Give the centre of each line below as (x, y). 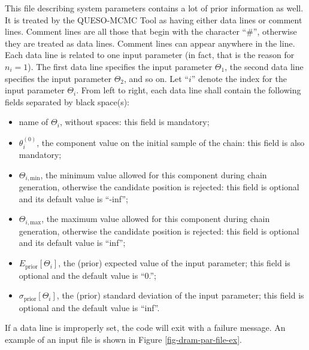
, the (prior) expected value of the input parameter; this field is (174, 263)
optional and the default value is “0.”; (87, 275)
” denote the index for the (239, 78)
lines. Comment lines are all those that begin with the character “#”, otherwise (151, 31)
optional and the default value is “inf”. (89, 307)
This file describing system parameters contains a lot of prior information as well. (154, 8)
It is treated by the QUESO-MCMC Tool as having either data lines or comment (154, 19)
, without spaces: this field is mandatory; (134, 122)
